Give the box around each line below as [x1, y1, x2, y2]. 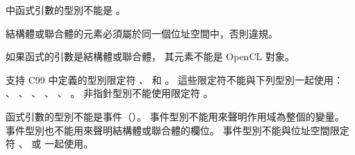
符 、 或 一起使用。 [6, 136, 93, 151]
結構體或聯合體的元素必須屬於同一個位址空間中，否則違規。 [6, 26, 278, 40]
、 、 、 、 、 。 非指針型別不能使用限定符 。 [6, 86, 213, 100]
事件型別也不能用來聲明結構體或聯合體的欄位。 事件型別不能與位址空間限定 [6, 122, 349, 137]
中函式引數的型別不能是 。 [6, 3, 126, 17]
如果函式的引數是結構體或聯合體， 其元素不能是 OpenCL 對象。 [6, 49, 295, 64]
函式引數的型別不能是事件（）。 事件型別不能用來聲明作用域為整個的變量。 [6, 109, 345, 123]
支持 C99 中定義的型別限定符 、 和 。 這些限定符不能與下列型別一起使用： [6, 72, 344, 86]
